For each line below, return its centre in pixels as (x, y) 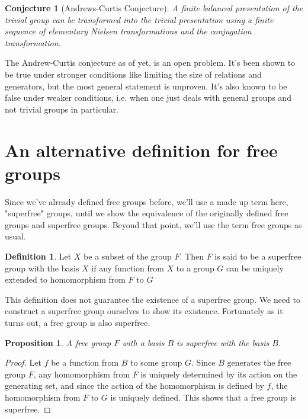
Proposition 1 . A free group (58, 342)
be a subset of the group (128, 256)
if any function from (128, 268)
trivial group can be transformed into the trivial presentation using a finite (139, 19)
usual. (15, 236)
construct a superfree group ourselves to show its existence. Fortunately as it (144, 311)
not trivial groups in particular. (62, 109)
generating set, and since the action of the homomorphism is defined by (134, 386)
